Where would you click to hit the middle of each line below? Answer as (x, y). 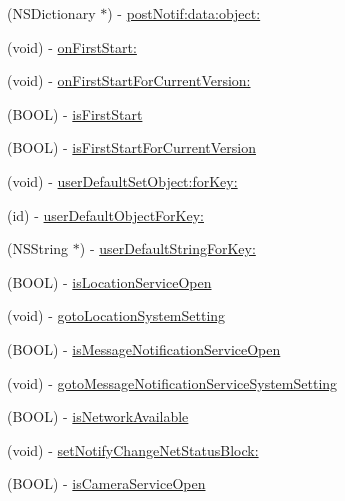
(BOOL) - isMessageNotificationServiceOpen (144, 348)
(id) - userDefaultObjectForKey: (105, 214)
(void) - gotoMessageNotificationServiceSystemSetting (172, 382)
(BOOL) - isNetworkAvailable (98, 416)
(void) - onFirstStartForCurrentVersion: (129, 80)
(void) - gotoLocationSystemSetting (116, 315)
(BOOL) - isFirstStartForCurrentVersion (132, 147)
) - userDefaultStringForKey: (167, 248)
